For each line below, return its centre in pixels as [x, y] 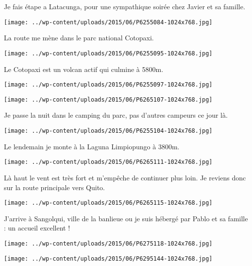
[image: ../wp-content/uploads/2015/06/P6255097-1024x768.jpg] [108, 85]
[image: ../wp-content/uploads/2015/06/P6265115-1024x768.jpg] [108, 203]
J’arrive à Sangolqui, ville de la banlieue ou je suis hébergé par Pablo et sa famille [126, 218]
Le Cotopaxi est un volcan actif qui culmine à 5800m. [84, 69]
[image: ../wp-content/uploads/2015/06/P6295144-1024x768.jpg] [108, 258]
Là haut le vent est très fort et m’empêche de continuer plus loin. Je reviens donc [125, 177]
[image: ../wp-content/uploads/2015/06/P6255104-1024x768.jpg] [108, 131]
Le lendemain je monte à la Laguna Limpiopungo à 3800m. [92, 146]
